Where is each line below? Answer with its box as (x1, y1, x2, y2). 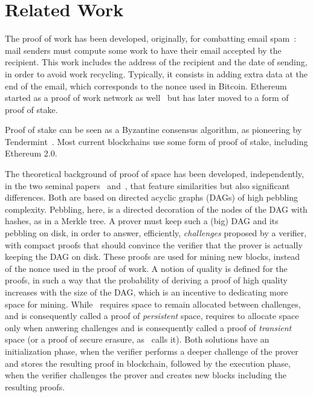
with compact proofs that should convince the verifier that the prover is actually (5, 238, 303, 251)
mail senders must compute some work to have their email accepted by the (5, 44, 282, 56)
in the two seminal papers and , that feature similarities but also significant (5, 179, 290, 192)
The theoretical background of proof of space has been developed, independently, (5, 167, 304, 180)
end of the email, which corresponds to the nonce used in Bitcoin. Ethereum (5, 79, 287, 92)
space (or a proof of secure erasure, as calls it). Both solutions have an (5, 333, 269, 346)
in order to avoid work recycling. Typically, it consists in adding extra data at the (5, 67, 308, 80)
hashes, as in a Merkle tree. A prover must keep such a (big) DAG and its (5, 215, 279, 227)
